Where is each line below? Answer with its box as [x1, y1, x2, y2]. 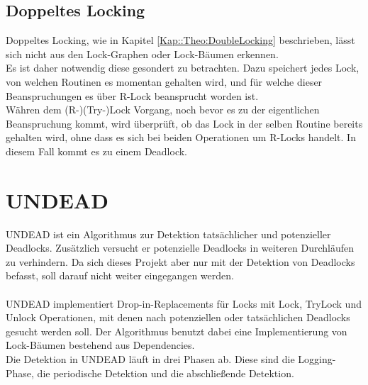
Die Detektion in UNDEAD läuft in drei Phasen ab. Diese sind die [6, 352, 295, 367]
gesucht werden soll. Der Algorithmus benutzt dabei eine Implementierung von [6, 323, 347, 338]
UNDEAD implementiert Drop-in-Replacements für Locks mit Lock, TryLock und [6, 296, 362, 311]
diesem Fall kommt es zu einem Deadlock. [6, 143, 187, 158]
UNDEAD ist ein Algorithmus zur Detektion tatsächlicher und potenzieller [6, 226, 331, 241]
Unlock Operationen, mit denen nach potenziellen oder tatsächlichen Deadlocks [6, 310, 350, 325]
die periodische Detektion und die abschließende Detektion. [37, 365, 294, 380]
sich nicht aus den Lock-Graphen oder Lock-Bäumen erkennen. [6, 46, 279, 61]
